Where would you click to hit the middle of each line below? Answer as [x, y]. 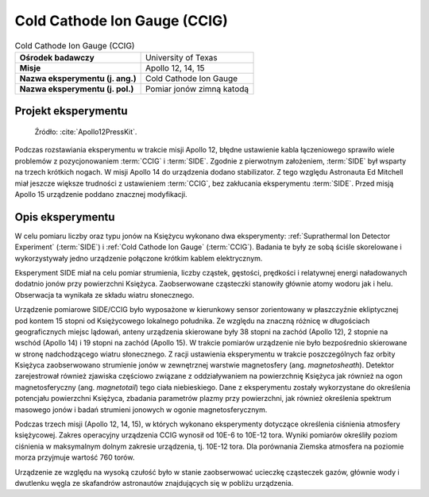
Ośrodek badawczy [57, 57]
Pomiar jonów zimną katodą [197, 89]
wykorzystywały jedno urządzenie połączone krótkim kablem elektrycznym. [139, 258]
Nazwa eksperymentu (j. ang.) [78, 78]
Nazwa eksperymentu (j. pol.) [77, 89]
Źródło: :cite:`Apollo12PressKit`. [86, 132]
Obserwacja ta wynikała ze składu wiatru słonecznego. [104, 295]
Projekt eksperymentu [71, 111]
